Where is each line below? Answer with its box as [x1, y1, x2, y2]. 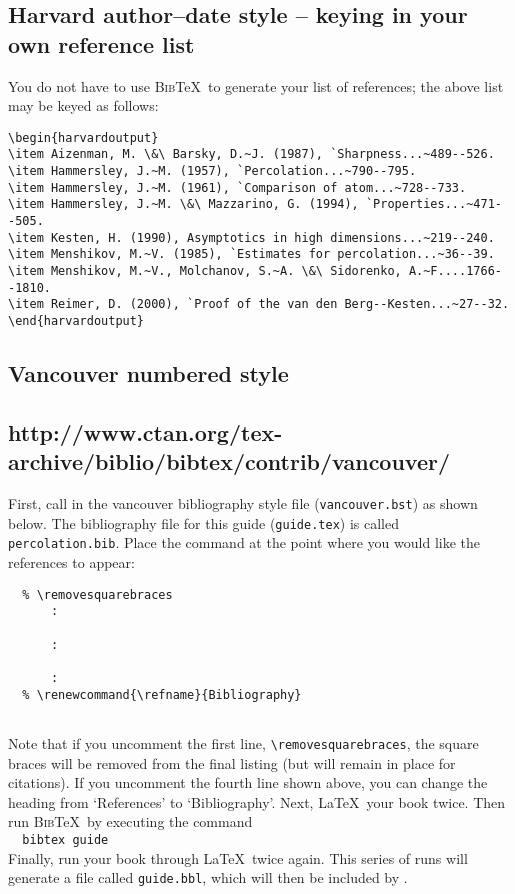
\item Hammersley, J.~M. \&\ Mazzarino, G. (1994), [8, 197, 359, 212]
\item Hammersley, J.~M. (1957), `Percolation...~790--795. [8, 164, 417, 179]
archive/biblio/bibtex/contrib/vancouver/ [8, 446, 451, 477]
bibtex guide [22, 832, 109, 847]
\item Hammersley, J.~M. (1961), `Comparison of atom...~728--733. [8, 180, 467, 195]
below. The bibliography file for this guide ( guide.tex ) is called [8, 512, 399, 533]
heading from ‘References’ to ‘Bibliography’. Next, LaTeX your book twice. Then [8, 791, 506, 812]
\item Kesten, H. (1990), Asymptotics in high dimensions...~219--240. [8, 230, 495, 245]
